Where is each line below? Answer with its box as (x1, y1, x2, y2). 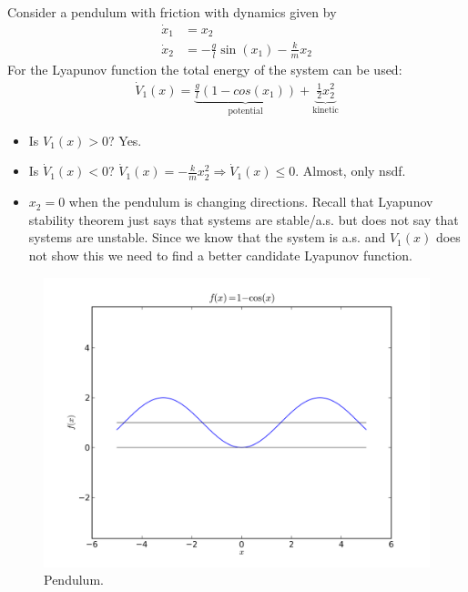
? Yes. (108, 130, 142, 149)
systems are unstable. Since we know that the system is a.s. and (28, 228, 386, 247)
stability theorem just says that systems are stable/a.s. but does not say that (28, 209, 459, 229)
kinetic (312, 106, 339, 116)
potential (228, 107, 263, 117)
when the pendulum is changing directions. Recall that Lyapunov (68, 192, 433, 211)
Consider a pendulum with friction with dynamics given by (7, 3, 337, 21)
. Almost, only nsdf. (295, 161, 406, 180)
